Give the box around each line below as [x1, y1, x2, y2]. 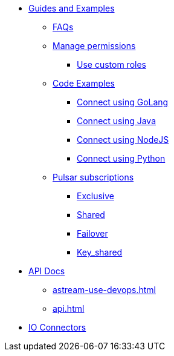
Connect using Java [77, 116, 156, 126]
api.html [53, 303, 85, 314]
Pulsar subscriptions [53, 172, 134, 182]
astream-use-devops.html [53, 285, 156, 295]
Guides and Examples [28, 3, 115, 13]
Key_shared [77, 247, 123, 257]
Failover [77, 228, 108, 239]
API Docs [28, 266, 65, 276]
